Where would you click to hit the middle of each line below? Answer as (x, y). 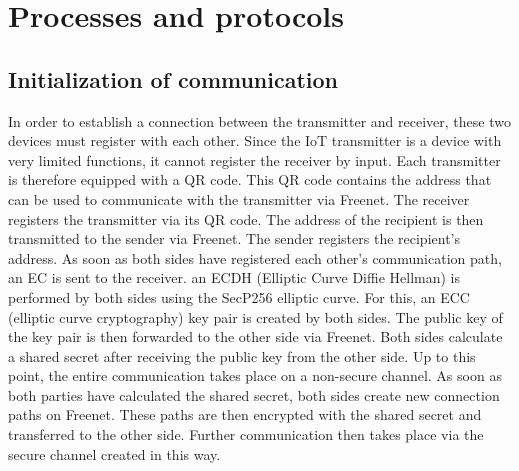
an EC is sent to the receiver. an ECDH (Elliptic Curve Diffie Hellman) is (234, 277)
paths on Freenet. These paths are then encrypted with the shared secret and (245, 414)
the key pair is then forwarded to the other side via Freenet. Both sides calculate (255, 336)
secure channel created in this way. (114, 453)
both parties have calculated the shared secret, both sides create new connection (254, 394)
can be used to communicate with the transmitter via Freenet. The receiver (239, 198)
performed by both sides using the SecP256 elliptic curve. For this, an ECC (239, 296)
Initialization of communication (173, 78)
